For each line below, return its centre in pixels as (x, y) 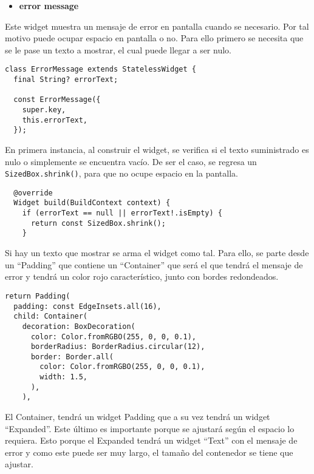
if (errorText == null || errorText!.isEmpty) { (122, 213)
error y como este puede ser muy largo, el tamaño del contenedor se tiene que (149, 452)
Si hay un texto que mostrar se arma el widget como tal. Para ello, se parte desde (157, 253)
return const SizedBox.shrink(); (98, 223)
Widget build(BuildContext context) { (92, 203)
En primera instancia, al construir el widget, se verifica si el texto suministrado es (157, 149)
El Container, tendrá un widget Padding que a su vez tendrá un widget (138, 417)
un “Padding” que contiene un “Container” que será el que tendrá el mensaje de (154, 264)
